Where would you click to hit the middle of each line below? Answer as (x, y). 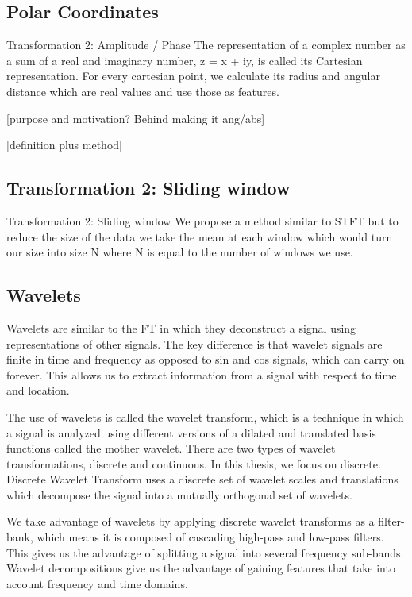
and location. (38, 390)
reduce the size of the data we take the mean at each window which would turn (200, 236)
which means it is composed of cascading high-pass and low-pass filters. (210, 537)
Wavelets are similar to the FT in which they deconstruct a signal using (181, 327)
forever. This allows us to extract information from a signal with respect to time (202, 374)
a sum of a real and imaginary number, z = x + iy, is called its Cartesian (185, 60)
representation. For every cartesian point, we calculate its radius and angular (193, 76)
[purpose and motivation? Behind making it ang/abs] (136, 118)
